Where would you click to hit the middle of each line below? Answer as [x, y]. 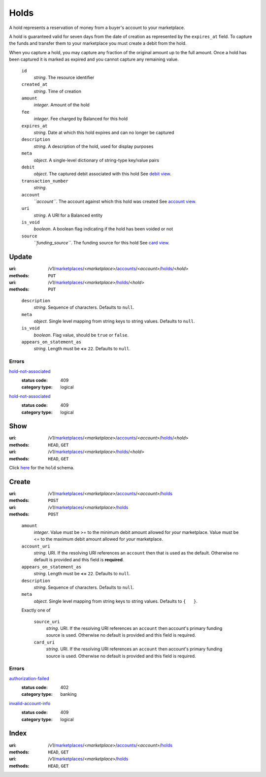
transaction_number [45, 181]
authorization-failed [29, 678]
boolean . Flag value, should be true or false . [81, 335]
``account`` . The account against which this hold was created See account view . [115, 201]
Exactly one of [36, 610]
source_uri [47, 621]
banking [68, 694]
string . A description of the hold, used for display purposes [94, 146]
